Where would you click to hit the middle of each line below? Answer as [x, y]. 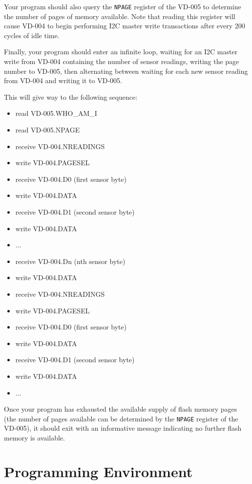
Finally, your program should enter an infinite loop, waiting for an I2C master [121, 52]
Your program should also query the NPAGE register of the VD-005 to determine [123, 6]
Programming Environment [98, 471]
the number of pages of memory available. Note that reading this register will [120, 16]
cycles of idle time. [32, 35]
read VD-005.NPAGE [48, 130]
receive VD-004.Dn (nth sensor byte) [70, 261]
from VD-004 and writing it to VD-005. [63, 80]
